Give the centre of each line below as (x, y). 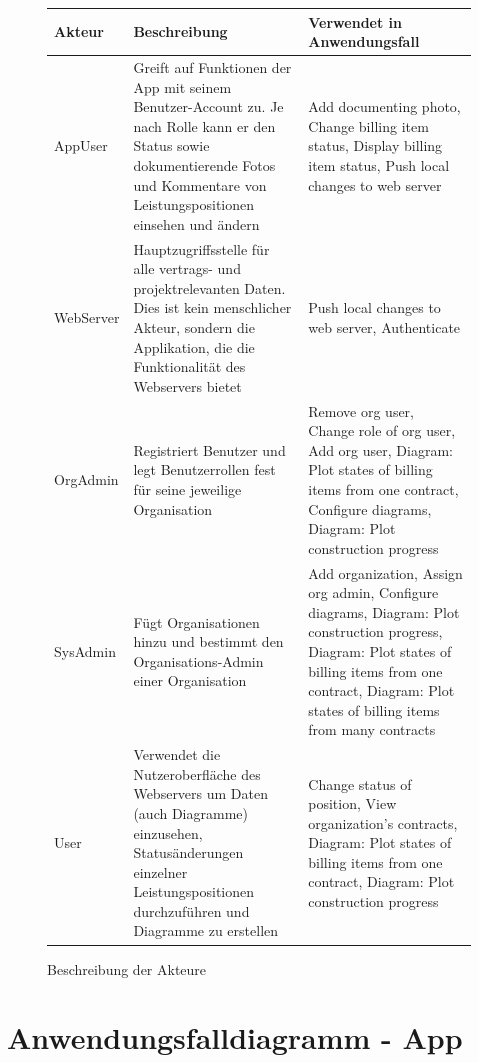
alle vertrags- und (187, 268)
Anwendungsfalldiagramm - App (235, 1037)
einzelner (160, 871)
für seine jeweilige (187, 488)
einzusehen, (168, 832)
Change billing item (368, 125)
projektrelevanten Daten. (209, 287)
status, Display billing (375, 145)
